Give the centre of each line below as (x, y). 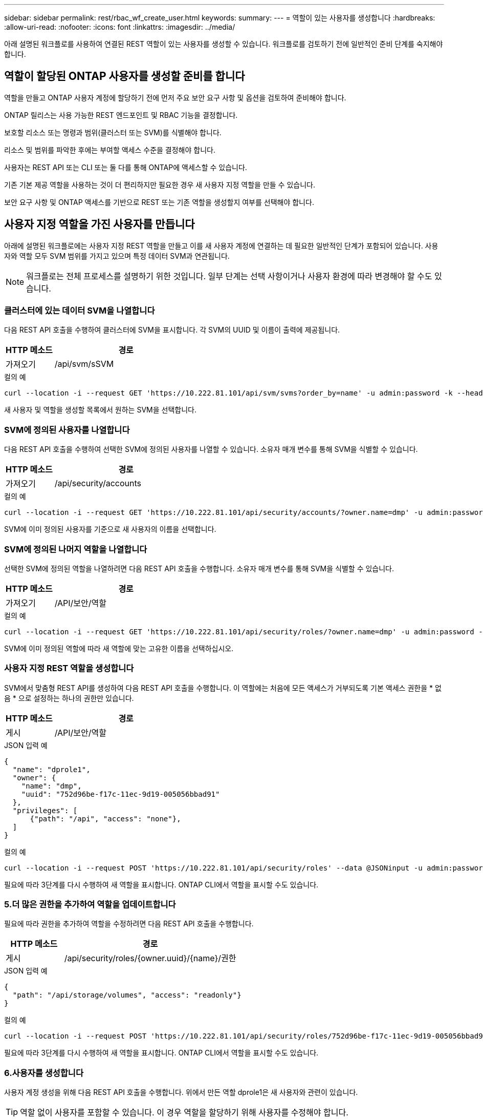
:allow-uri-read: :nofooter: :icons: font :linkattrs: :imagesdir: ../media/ (120, 27)
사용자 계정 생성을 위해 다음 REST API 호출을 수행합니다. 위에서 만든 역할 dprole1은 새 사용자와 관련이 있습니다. (181, 1092)
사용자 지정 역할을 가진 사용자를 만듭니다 (100, 224)
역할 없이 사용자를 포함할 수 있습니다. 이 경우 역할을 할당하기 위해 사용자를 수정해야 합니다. (184, 1113)
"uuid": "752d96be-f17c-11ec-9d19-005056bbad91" (120, 794)
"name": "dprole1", (51, 769)
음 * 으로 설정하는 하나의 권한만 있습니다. (69, 698)
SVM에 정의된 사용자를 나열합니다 (67, 430)
